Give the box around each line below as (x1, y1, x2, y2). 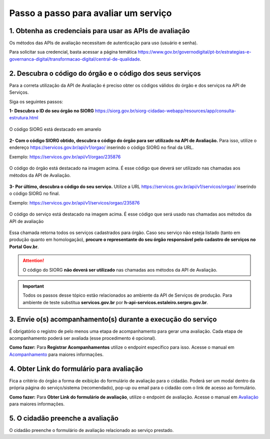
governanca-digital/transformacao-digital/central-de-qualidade (9, 56, 140, 62)
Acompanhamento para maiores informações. (9, 351, 104, 357)
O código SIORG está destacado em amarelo (9, 126, 101, 132)
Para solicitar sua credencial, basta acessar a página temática (9, 49, 137, 55)
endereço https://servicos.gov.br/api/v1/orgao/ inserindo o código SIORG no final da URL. (9, 144, 194, 150)
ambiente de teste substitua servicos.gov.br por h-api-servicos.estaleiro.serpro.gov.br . (22, 299, 208, 305)
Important (22, 283, 44, 289)
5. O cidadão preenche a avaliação (9, 414, 118, 422)
